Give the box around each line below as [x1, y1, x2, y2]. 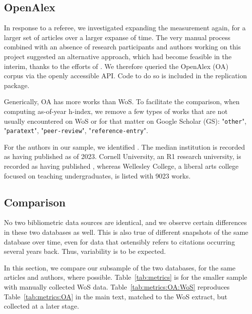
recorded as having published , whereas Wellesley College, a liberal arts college [4, 161, 239, 171]
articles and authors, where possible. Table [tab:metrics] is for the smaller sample [4, 272, 248, 282]
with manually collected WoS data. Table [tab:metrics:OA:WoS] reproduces [4, 282, 230, 292]
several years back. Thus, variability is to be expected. [4, 246, 166, 256]
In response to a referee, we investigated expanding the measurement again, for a [4, 22, 246, 33]
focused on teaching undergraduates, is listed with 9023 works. [4, 170, 191, 180]
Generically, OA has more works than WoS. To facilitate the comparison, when [4, 96, 240, 107]
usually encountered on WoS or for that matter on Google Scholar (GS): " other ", [4, 115, 247, 126]
